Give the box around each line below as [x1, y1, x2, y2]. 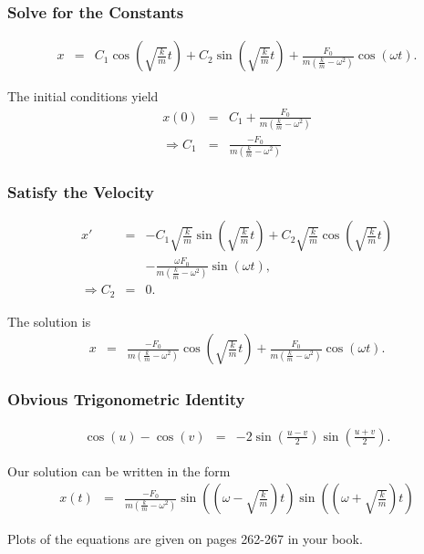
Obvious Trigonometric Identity [7, 388, 245, 411]
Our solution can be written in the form [7, 461, 231, 480]
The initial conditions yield [7, 87, 159, 106]
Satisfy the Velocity [7, 180, 154, 203]
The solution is [7, 311, 91, 330]
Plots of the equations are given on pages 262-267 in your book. [7, 529, 363, 549]
